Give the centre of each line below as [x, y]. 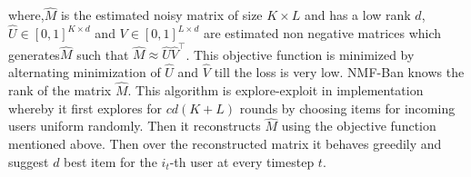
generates [34, 54]
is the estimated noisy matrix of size [161, 15]
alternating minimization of [85, 72]
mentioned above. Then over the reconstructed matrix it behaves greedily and [225, 143]
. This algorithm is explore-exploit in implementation [276, 89]
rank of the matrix [60, 89]
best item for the [110, 161]
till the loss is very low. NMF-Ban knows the [339, 72]
